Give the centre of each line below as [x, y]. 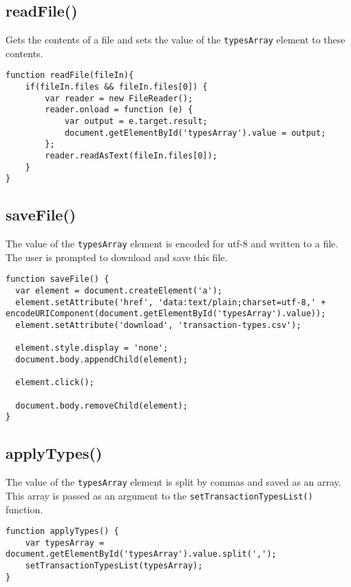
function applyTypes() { [62, 532]
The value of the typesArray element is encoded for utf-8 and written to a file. [172, 244]
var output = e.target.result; [136, 122]
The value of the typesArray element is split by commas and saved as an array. [173, 482]
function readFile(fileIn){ [70, 75]
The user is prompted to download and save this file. [117, 257]
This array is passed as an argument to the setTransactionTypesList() [159, 495]
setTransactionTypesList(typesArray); [114, 566]
